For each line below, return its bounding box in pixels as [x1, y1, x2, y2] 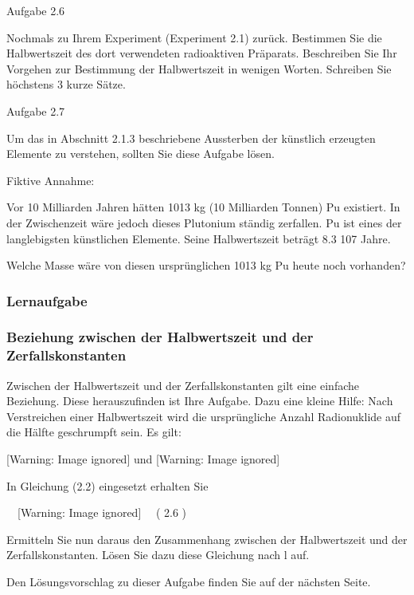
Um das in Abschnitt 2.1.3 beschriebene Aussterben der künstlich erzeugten [6, 129, 376, 146]
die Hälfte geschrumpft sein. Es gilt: [6, 424, 182, 440]
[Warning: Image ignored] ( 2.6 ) [17, 504, 187, 521]
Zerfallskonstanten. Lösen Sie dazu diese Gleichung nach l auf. [6, 546, 310, 563]
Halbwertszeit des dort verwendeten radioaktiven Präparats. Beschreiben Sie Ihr [6, 45, 397, 61]
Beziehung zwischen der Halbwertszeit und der [6, 327, 314, 347]
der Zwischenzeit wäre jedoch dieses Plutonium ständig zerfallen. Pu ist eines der [6, 214, 402, 231]
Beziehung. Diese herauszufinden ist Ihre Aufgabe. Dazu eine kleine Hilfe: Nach [6, 392, 393, 409]
